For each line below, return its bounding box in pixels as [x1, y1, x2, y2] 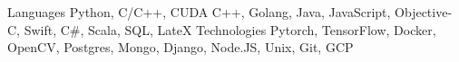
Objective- [395, 3, 453, 21]
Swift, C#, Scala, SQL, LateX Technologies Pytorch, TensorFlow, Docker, [24, 20, 436, 39]
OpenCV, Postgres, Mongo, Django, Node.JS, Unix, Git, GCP [7, 38, 354, 57]
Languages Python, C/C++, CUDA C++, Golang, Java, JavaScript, [7, 3, 391, 21]
